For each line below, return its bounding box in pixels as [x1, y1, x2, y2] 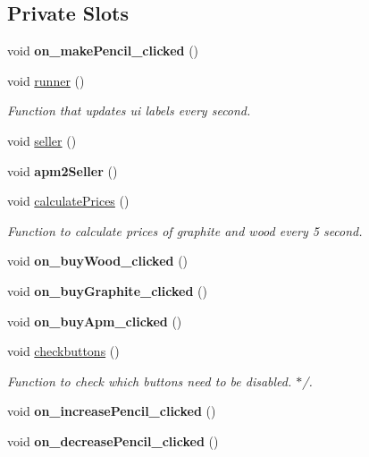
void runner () [7, 71, 85, 89]
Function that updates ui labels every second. [7, 101, 251, 120]
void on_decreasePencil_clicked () [7, 431, 219, 450]
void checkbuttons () [7, 342, 120, 360]
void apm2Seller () [7, 161, 118, 180]
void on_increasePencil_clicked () [7, 402, 216, 420]
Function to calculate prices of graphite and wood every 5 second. [7, 221, 363, 240]
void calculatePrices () [7, 191, 130, 210]
